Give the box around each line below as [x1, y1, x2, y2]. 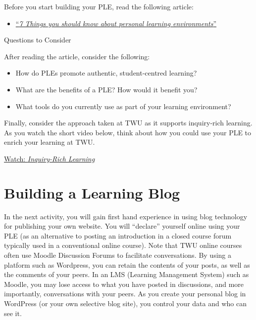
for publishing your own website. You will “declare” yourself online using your [4, 221, 240, 231]
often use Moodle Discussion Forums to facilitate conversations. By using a [4, 250, 231, 260]
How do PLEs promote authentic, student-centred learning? [15, 68, 197, 78]
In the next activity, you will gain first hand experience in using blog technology [4, 211, 248, 221]
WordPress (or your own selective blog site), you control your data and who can [4, 298, 247, 308]
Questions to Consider [4, 35, 71, 45]
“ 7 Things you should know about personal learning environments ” [15, 18, 217, 28]
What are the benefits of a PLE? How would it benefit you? [15, 84, 198, 94]
